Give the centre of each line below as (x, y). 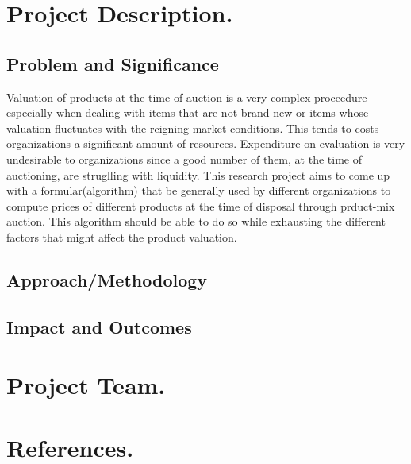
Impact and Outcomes (99, 326)
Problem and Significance (113, 63)
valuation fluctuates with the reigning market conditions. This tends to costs (193, 128)
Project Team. (86, 385)
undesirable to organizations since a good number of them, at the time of (184, 159)
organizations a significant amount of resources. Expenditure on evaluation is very (206, 143)
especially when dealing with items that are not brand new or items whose (188, 112)
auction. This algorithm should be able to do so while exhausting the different (196, 221)
